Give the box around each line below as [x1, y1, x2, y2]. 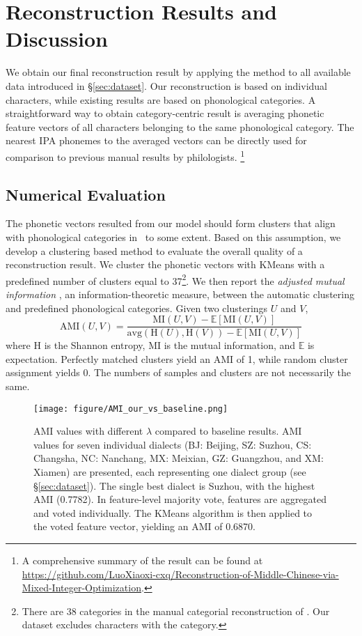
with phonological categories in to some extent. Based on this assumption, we [6, 229, 341, 244]
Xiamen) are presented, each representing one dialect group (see [33, 465, 306, 479]
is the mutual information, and [164, 338, 296, 352]
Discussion [6, 24, 108, 53]
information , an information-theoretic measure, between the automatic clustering [6, 286, 354, 301]
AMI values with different [33, 424, 143, 438]
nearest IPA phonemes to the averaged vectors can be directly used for [6, 133, 307, 148]
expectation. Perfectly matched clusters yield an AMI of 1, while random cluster [6, 351, 348, 366]
